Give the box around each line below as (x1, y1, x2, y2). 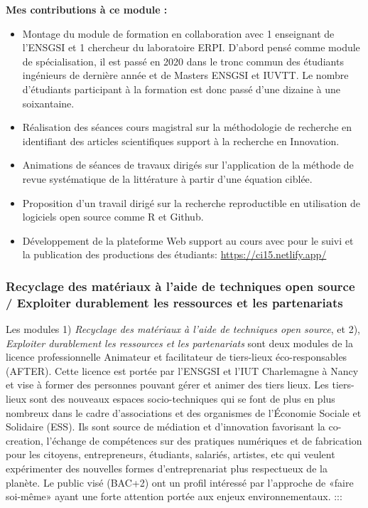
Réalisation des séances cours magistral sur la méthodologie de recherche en (22, 120, 352, 134)
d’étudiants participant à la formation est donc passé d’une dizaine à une (22, 81, 341, 96)
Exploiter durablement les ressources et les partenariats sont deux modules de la (6, 335, 353, 350)
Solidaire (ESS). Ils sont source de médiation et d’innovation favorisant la (6, 419, 325, 434)
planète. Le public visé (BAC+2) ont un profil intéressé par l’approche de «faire (6, 475, 354, 490)
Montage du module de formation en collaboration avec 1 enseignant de (22, 26, 335, 41)
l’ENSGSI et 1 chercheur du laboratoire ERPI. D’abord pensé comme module (22, 40, 360, 55)
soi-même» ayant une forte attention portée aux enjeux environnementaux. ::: (6, 489, 342, 504)
